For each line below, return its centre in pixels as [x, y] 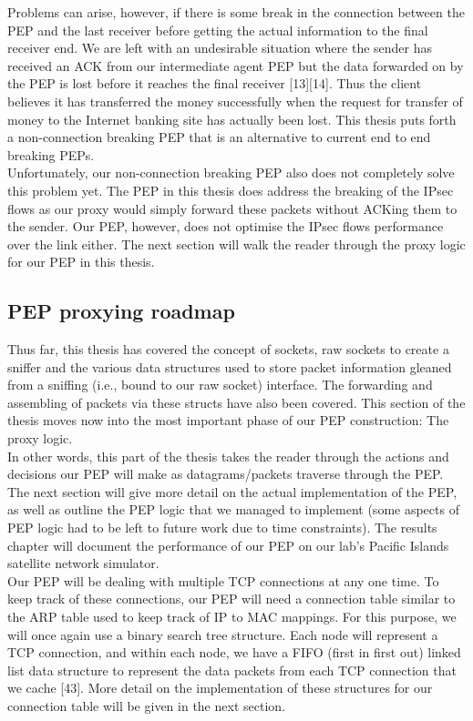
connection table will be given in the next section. [146, 705]
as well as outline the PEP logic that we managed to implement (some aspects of [233, 509]
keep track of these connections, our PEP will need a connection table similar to [231, 599]
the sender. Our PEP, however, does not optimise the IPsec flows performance [226, 226]
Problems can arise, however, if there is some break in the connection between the [236, 12]
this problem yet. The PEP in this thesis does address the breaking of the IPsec [231, 190]
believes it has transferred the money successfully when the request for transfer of [235, 101]
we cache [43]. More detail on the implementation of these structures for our [220, 688]
